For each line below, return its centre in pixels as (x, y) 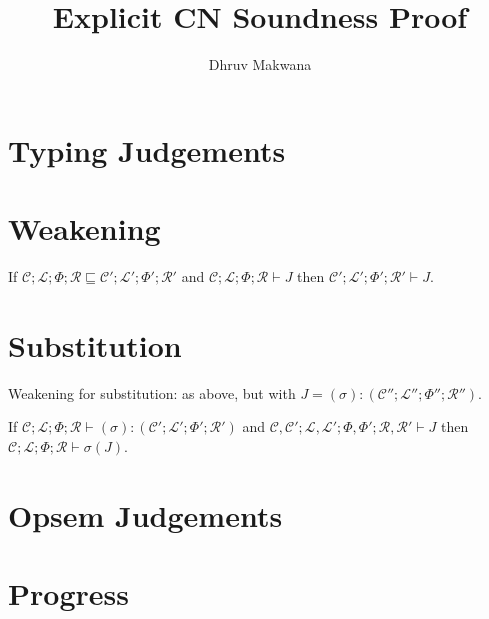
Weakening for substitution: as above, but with (152, 392)
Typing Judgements (147, 149)
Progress (68, 593)
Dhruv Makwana (260, 64)
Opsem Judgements (145, 514)
